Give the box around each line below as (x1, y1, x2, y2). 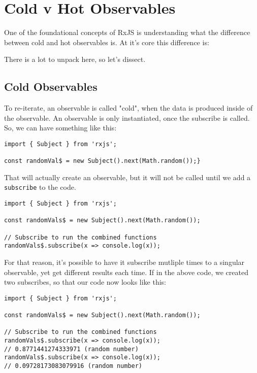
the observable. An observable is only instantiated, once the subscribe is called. (4, 112, 250, 123)
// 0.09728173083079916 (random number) (4, 362, 143, 370)
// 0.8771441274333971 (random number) (4, 345, 139, 353)
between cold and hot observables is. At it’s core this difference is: (4, 37, 209, 47)
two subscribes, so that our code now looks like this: (4, 277, 167, 287)
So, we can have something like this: (4, 122, 117, 133)
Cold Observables (4, 79, 98, 94)
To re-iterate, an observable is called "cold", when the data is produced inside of (4, 103, 253, 113)
